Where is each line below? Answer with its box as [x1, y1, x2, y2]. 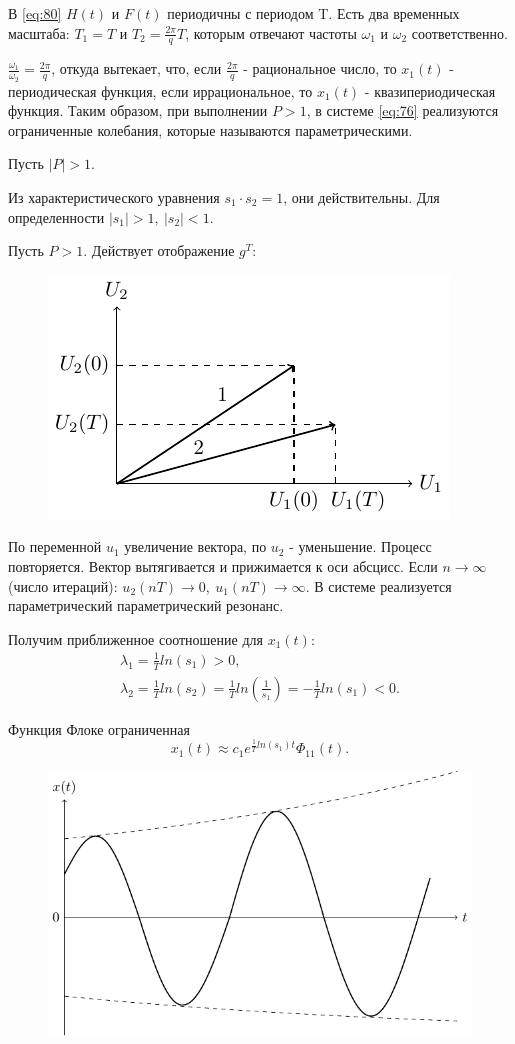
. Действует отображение [83, 240, 235, 261]
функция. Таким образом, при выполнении [8, 100, 268, 121]
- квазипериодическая [364, 80, 496, 101]
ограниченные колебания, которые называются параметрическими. [8, 119, 413, 140]
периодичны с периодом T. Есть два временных [167, 3, 460, 23]
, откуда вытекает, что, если [51, 58, 222, 79]
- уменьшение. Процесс [289, 536, 432, 557]
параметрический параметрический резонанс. [8, 595, 284, 616]
